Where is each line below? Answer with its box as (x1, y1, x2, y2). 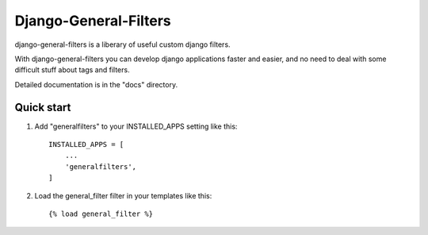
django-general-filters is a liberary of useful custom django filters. (14, 40, 231, 49)
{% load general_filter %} (48, 209, 154, 218)
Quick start (14, 100, 71, 114)
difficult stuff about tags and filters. (14, 65, 130, 75)
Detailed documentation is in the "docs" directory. (14, 79, 178, 89)
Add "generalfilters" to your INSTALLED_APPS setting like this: (34, 121, 238, 131)
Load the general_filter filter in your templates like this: (34, 191, 212, 200)
